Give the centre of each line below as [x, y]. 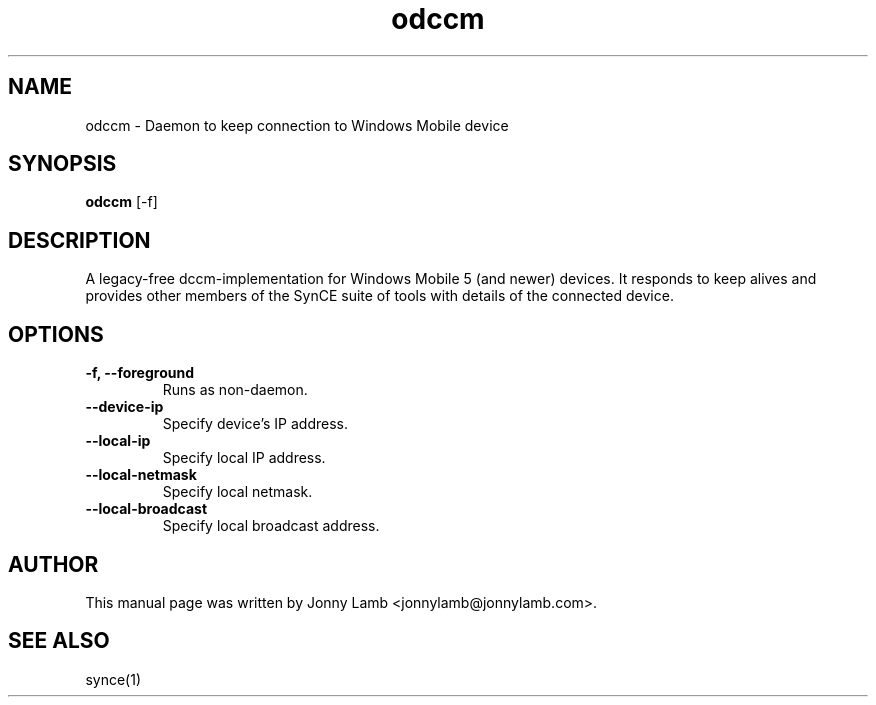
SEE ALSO [59, 641]
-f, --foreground [139, 373]
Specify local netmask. [237, 492]
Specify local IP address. [244, 458]
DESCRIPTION [79, 240]
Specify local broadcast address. [271, 526]
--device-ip [124, 407]
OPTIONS [56, 334]
